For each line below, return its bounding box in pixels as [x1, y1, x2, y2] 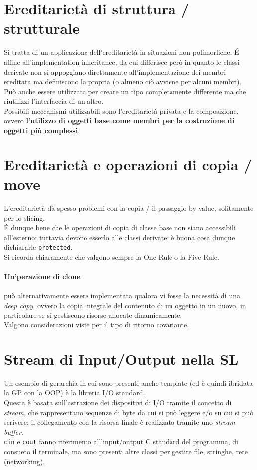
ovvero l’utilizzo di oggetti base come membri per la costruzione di [4, 115, 235, 126]
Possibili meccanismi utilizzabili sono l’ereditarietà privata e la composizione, [4, 105, 239, 116]
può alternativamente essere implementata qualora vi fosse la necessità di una [4, 290, 240, 301]
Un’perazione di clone [4, 271, 81, 282]
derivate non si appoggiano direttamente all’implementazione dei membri [4, 66, 226, 77]
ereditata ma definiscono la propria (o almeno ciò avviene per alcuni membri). [4, 76, 242, 87]
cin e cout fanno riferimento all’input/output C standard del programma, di [4, 436, 238, 447]
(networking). [4, 456, 45, 466]
